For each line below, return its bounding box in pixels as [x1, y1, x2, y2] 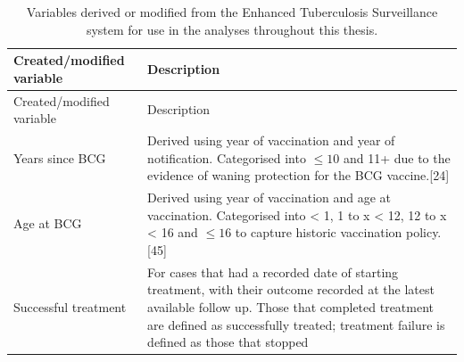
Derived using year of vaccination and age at [147, 188, 392, 207]
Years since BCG [13, 148, 106, 167]
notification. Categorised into [147, 148, 306, 167]
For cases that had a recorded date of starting [147, 262, 399, 281]
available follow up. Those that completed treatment [147, 297, 435, 316]
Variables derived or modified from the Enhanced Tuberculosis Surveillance [26, 3, 438, 21]
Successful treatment [13, 297, 127, 316]
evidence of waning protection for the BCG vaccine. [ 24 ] [147, 166, 450, 185]
